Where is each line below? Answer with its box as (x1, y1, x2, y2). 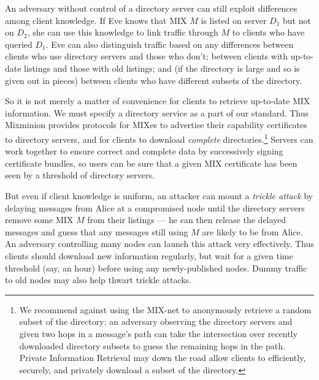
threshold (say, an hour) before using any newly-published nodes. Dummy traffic (5, 261, 307, 274)
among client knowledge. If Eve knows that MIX (5, 13, 187, 26)
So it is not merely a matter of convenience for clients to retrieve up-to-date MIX (5, 94, 310, 107)
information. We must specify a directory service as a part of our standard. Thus (5, 106, 309, 119)
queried (5, 37, 33, 50)
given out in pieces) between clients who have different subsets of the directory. (5, 74, 302, 86)
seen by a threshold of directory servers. (5, 169, 155, 181)
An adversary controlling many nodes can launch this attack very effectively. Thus (5, 237, 314, 250)
